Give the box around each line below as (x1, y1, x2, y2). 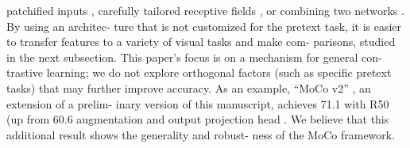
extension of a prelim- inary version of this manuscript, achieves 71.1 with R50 (6, 95, 389, 112)
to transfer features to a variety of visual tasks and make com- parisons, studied (6, 33, 396, 50)
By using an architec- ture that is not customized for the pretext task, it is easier (6, 17, 402, 34)
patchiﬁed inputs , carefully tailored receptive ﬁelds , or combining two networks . (6, 2, 404, 18)
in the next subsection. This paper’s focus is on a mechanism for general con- (6, 48, 382, 65)
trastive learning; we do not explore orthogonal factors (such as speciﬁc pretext (6, 64, 392, 81)
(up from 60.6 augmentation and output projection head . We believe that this (6, 111, 389, 127)
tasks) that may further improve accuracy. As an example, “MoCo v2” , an (6, 79, 371, 96)
